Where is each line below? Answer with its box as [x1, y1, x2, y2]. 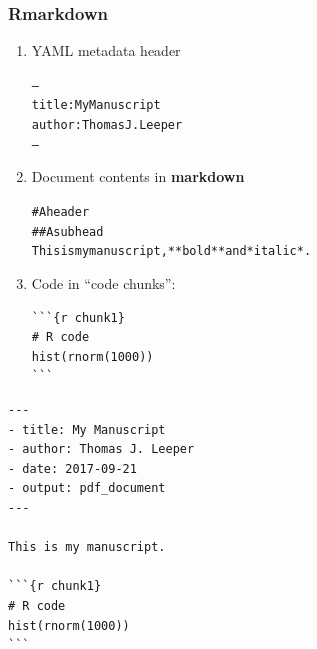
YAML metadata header [31, 40, 181, 61]
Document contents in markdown [31, 166, 245, 187]
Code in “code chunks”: [31, 273, 176, 293]
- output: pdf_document [8, 481, 166, 496]
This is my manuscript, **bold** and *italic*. [31, 244, 312, 259]
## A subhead [31, 224, 104, 239]
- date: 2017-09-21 [8, 461, 137, 476]
